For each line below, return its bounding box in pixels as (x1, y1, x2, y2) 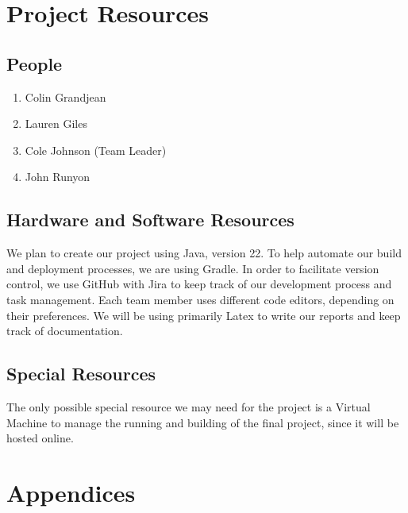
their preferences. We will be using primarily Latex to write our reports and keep (6, 307, 401, 323)
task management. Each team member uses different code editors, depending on (6, 291, 395, 307)
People (6, 51, 63, 75)
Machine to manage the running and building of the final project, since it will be (6, 414, 399, 430)
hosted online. (6, 430, 74, 446)
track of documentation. (6, 322, 123, 339)
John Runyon (25, 168, 90, 185)
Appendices (6, 476, 136, 508)
